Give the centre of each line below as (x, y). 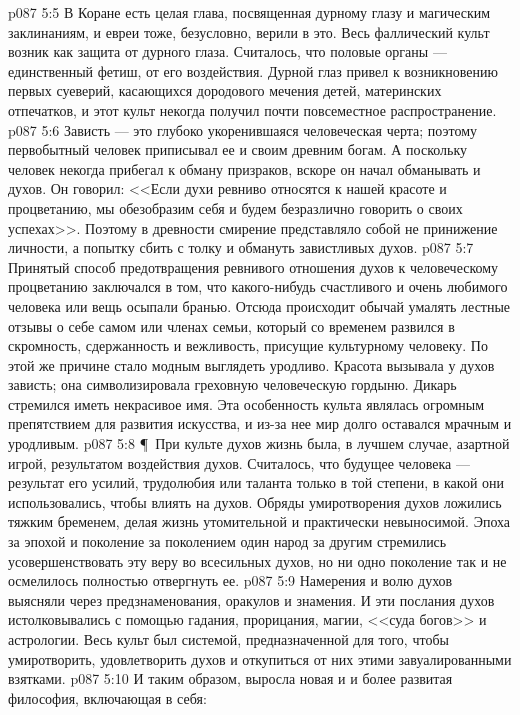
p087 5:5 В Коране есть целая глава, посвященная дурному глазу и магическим (249, 12)
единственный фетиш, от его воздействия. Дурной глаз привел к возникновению (253, 70)
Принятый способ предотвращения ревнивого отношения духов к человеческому (253, 266)
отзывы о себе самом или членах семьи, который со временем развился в (231, 325)
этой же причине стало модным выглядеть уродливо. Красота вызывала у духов (251, 364)
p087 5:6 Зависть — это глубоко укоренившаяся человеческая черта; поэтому (243, 129)
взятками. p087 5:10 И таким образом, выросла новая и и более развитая (230, 678)
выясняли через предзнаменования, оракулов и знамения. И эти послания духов (251, 599)
